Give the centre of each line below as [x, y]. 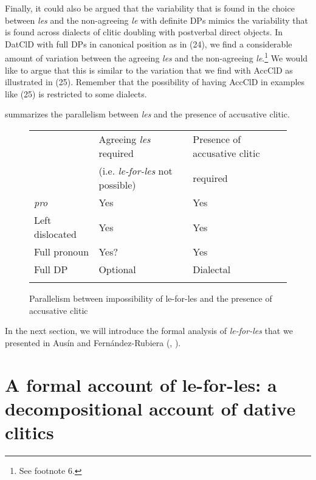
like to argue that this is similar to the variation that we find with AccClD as [149, 70]
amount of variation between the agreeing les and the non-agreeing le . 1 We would [156, 57]
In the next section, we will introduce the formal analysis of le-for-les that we [149, 331]
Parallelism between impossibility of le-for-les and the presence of [151, 298]
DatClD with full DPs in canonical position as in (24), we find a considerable [149, 43]
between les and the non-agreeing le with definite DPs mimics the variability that [156, 20]
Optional [117, 269]
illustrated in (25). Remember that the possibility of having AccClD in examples [155, 82]
